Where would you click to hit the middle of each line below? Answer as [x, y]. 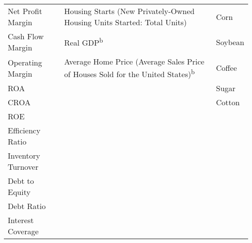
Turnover [23, 167]
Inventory [24, 156]
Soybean [230, 42]
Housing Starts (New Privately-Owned [129, 11]
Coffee [226, 68]
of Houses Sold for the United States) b [129, 73]
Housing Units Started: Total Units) [126, 22]
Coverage [23, 231]
